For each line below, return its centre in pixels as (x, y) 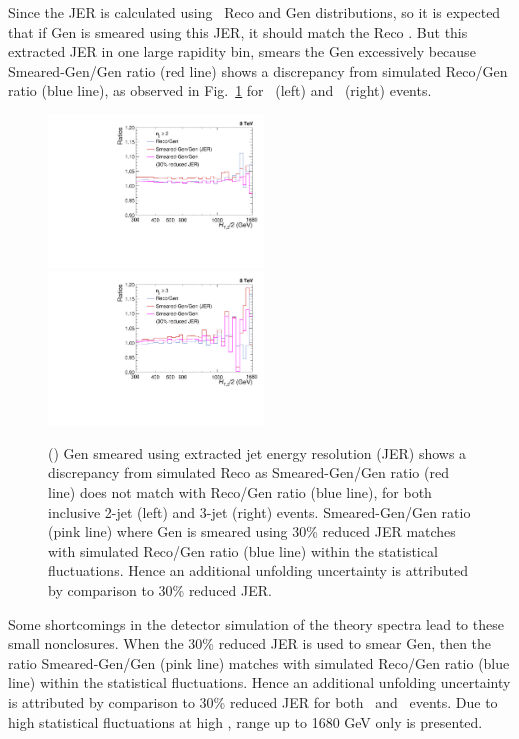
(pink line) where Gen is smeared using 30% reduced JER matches (252, 531)
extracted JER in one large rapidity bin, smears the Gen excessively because (242, 51)
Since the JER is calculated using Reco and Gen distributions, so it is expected (254, 12)
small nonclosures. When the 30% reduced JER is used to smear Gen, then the (250, 643)
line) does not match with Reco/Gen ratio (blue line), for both (240, 491)
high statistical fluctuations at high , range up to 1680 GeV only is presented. (245, 721)
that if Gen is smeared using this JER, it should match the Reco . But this (238, 31)
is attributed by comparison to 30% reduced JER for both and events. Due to (253, 701)
